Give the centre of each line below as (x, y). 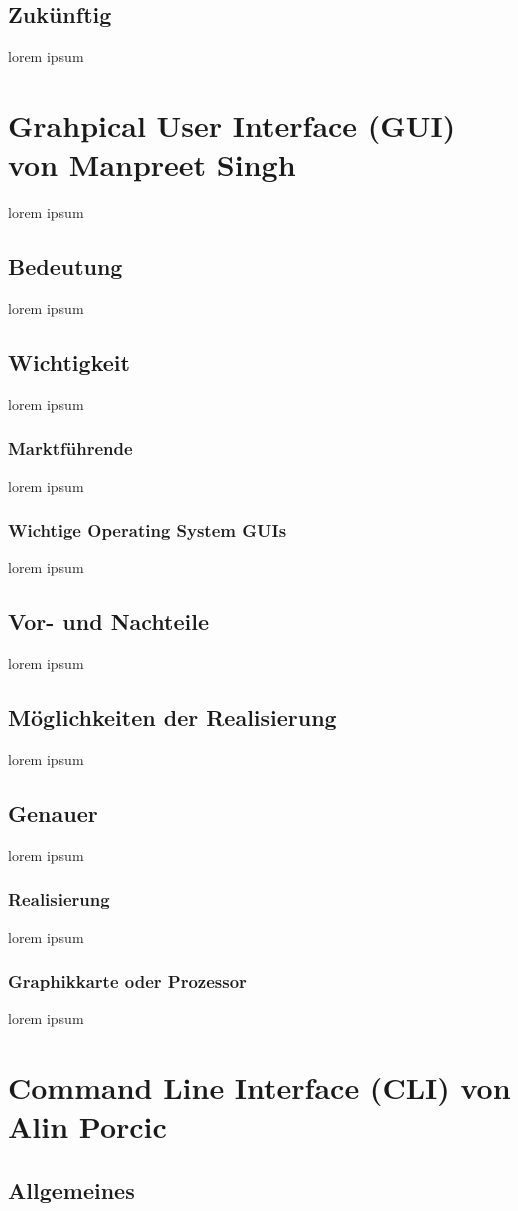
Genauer (53, 812)
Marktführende (70, 448)
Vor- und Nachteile (109, 621)
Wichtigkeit (69, 361)
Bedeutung (65, 266)
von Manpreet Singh (152, 164)
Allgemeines (71, 1189)
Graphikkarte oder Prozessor (127, 981)
